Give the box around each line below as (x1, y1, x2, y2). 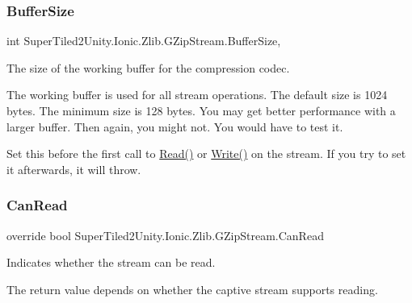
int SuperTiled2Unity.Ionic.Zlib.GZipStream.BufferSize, (6, 32, 281, 49)
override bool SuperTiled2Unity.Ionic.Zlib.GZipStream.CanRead (6, 226, 324, 243)
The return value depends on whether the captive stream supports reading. (6, 280, 378, 297)
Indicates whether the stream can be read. (6, 254, 216, 271)
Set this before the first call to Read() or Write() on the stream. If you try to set (6, 145, 406, 162)
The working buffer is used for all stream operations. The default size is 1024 (6, 86, 388, 103)
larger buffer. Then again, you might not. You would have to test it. (6, 118, 343, 135)
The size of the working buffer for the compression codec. (6, 59, 290, 76)
